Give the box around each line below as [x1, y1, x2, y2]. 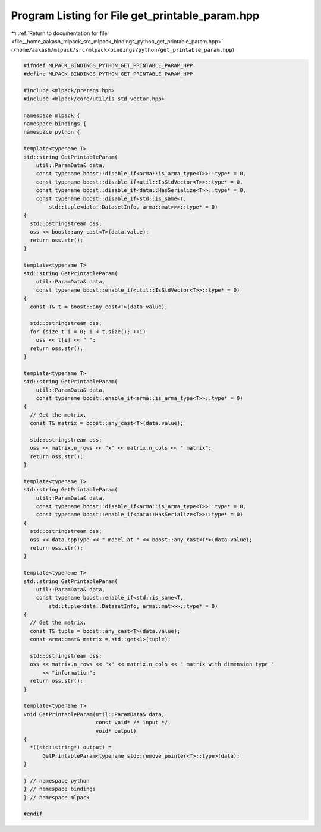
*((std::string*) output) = [30, 744, 112, 751]
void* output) [95, 727, 137, 734]
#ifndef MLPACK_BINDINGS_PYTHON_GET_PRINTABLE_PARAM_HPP [23, 62, 193, 69]
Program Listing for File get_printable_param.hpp [11, 9, 260, 22]
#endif [23, 811, 43, 817]
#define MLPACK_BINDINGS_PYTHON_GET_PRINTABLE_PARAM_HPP [23, 70, 193, 77]
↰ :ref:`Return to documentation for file [11, 30, 108, 37]
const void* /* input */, [95, 719, 171, 726]
